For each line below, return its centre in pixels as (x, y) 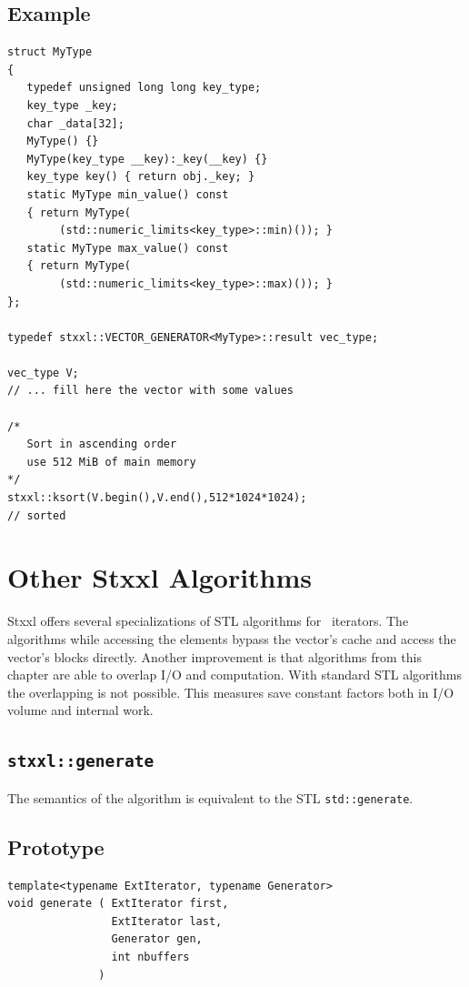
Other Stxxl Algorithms (160, 577)
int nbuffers (150, 957)
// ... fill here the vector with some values (150, 391)
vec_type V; (43, 373)
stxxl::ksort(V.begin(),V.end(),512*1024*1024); (157, 498)
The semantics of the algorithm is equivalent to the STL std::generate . (210, 797)
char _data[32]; (75, 123)
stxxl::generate (81, 761)
